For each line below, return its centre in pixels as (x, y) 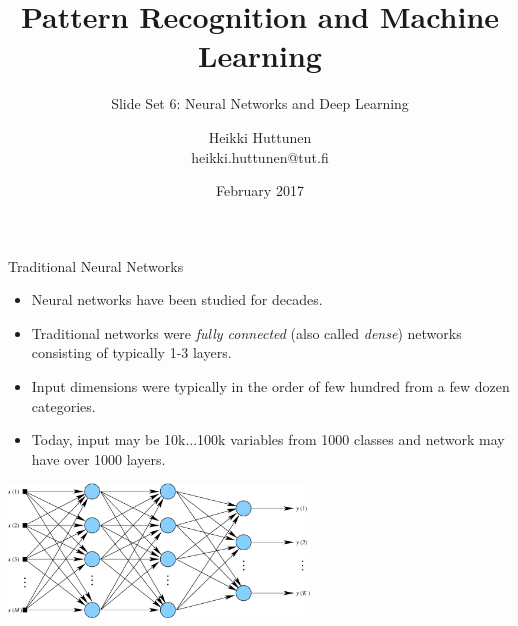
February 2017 (260, 190)
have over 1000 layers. (98, 458)
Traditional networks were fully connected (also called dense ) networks (246, 332)
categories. (63, 405)
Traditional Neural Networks (96, 265)
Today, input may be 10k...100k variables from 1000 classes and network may (268, 439)
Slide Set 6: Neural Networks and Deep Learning (260, 103)
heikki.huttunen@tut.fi (260, 156)
